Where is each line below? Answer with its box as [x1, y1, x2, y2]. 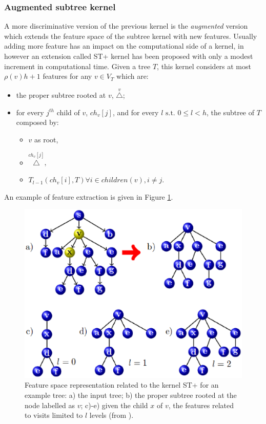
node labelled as [25, 399, 75, 410]
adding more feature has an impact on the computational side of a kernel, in [4, 40, 244, 51]
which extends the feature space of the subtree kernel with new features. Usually [4, 30, 257, 41]
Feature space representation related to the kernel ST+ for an [25, 379, 219, 390]
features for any [43, 71, 92, 81]
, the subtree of [206, 107, 255, 117]
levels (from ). [89, 410, 134, 420]
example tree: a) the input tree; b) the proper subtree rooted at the [25, 390, 237, 400]
